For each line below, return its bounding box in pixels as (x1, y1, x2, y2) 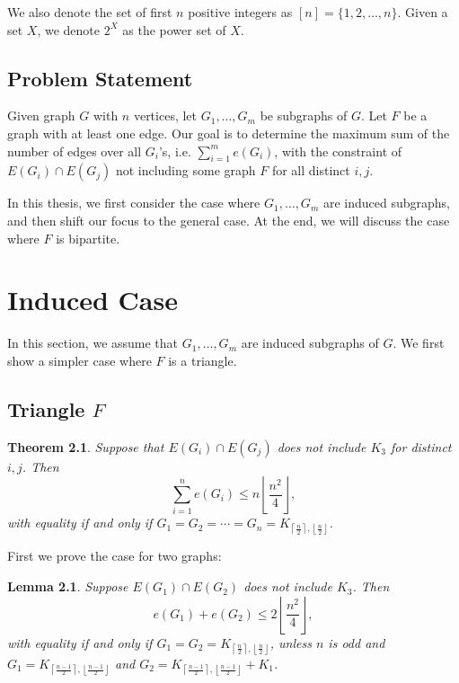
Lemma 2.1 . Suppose (7, 577, 128, 596)
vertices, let (133, 106, 198, 125)
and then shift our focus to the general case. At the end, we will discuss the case (7, 210, 450, 229)
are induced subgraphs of (241, 333, 379, 352)
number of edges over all (7, 141, 142, 160)
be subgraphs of (260, 106, 348, 125)
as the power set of (122, 20, 226, 39)
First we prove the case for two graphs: (7, 546, 222, 565)
